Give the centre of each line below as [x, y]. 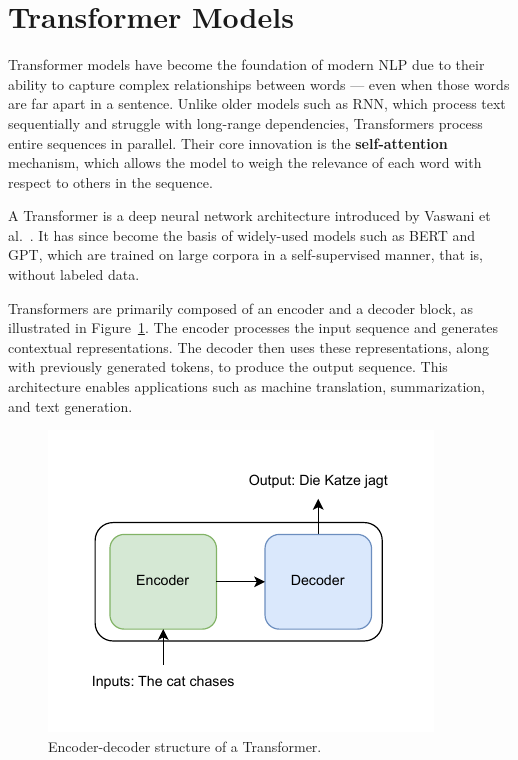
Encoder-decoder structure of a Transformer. [185, 745]
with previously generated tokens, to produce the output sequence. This [228, 366]
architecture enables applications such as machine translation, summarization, [247, 386]
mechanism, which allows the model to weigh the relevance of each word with [245, 162]
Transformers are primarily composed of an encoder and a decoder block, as [240, 307]
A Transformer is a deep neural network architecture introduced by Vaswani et [249, 215]
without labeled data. [74, 274]
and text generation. [70, 405]
